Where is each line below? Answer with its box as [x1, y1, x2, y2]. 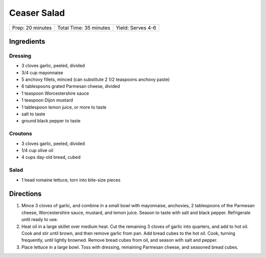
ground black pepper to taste [21, 118, 81, 124]
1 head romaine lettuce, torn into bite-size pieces [21, 177, 121, 183]
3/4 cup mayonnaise [21, 70, 64, 75]
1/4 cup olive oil [21, 147, 54, 153]
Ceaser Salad [9, 7, 65, 18]
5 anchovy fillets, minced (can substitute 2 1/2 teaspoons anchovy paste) [21, 76, 170, 82]
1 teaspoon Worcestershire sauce [21, 90, 90, 96]
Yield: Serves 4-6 [116, 24, 157, 31]
